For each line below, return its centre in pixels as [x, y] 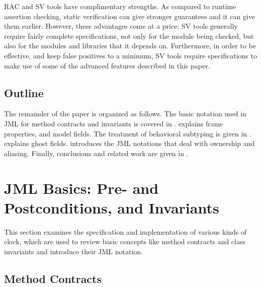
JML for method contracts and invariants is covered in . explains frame [114, 123]
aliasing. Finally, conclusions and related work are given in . [96, 153]
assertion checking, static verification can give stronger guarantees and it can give [130, 16]
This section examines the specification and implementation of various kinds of [125, 231]
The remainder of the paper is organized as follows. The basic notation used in [125, 114]
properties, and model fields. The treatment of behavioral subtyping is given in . [128, 133]
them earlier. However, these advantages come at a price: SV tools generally [121, 26]
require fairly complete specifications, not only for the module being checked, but [129, 35]
